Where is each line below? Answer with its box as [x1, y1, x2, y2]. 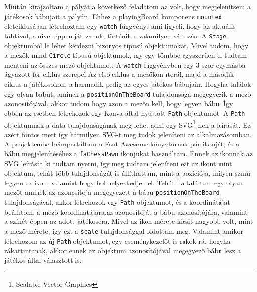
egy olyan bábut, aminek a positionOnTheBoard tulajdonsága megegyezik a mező [4, 88, 251, 99]
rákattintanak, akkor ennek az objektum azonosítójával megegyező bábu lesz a [4, 245, 241, 255]
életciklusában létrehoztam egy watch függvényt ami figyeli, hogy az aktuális [4, 21, 236, 31]
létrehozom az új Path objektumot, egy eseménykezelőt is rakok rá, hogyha [4, 235, 231, 246]
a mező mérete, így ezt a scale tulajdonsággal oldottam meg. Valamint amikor [4, 225, 243, 236]
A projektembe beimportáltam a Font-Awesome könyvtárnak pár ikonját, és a [4, 139, 240, 149]
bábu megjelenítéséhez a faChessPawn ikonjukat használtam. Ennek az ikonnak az [4, 148, 253, 158]
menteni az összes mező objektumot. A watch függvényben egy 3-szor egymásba [4, 59, 246, 70]
